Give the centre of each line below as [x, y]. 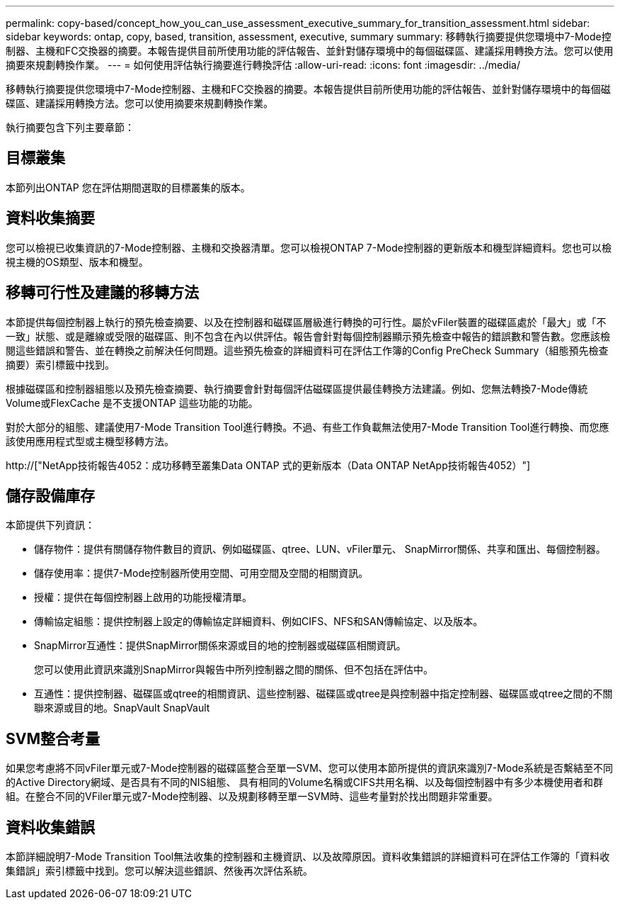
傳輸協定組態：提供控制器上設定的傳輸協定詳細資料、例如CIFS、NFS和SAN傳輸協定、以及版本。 [259, 622]
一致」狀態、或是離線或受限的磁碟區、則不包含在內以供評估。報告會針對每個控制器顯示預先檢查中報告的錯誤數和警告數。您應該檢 [308, 336]
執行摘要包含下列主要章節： [70, 127]
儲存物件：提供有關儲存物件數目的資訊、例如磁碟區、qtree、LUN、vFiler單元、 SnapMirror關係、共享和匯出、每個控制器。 [320, 549]
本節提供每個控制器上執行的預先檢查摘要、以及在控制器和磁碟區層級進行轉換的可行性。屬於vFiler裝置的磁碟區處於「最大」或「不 [306, 322]
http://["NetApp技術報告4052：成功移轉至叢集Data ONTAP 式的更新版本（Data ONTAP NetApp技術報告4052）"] [268, 465]
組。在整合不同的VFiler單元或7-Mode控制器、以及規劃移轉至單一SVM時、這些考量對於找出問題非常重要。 [252, 797]
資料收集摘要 [50, 218]
